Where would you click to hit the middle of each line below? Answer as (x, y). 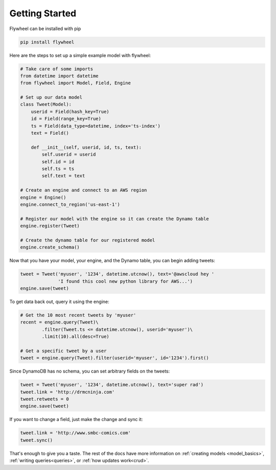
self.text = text (63, 176)
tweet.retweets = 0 (44, 399)
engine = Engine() (43, 197)
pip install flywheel (47, 42)
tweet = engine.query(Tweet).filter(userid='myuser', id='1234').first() (114, 358)
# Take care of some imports (57, 69)
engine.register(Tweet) (50, 226)
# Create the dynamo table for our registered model (88, 240)
